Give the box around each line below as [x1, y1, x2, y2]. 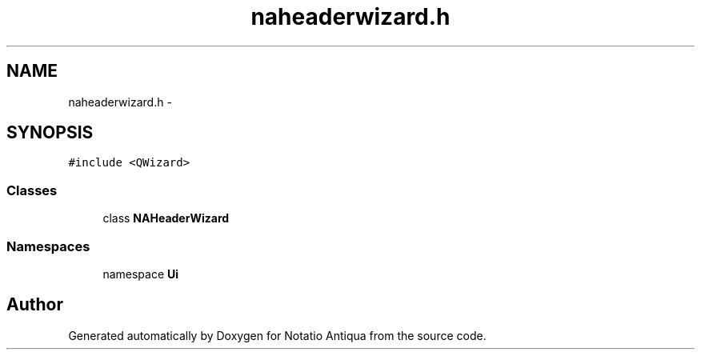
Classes [6, 182, 58, 198]
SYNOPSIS [6, 122, 94, 143]
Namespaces [6, 238, 90, 254]
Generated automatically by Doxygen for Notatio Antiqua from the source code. [68, 328, 487, 342]
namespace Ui [102, 266, 179, 281]
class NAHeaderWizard [102, 211, 230, 226]
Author [6, 294, 63, 315]
